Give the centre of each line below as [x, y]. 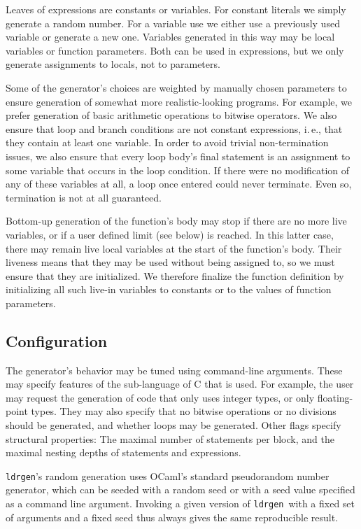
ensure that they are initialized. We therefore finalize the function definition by [175, 275]
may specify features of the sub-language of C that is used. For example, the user [180, 384]
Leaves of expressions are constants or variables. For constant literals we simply [176, 9]
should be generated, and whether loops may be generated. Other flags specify [174, 425]
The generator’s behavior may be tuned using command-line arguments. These [174, 370]
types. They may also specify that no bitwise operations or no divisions [184, 411]
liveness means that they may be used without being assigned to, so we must [170, 262]
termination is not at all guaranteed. [84, 197]
